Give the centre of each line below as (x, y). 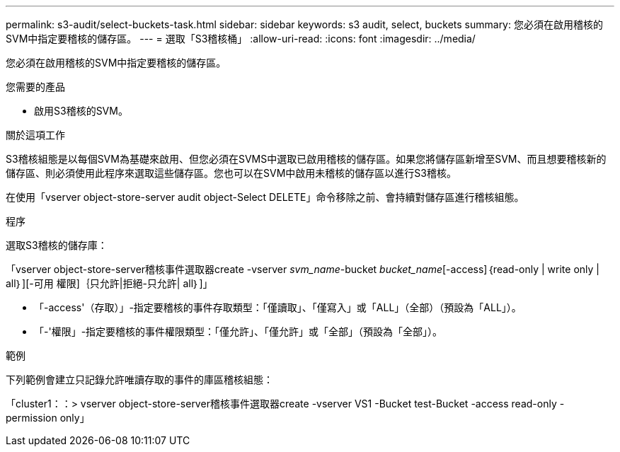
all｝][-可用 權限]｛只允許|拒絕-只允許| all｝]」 (109, 283)
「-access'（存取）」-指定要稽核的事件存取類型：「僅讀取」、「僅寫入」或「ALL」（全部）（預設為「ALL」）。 (278, 307)
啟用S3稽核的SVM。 (81, 111)
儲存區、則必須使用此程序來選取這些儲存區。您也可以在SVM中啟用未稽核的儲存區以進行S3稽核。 (231, 173)
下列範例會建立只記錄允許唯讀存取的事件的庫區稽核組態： (139, 379)
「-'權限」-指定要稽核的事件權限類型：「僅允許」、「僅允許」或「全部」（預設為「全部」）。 (239, 331)
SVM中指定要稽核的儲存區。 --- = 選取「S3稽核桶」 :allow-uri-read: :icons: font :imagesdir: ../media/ (241, 39)
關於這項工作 (35, 135)
